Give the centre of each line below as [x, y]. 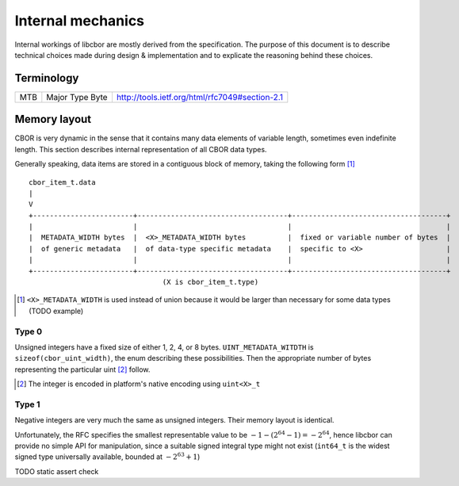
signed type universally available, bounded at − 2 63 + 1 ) [107, 456]
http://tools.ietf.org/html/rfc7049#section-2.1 [199, 97]
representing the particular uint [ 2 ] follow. [82, 369]
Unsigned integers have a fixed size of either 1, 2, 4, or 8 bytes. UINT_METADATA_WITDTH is [164, 347]
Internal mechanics [80, 21]
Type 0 [29, 331]
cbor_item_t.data [62, 182]
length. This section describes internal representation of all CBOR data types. [141, 149]
